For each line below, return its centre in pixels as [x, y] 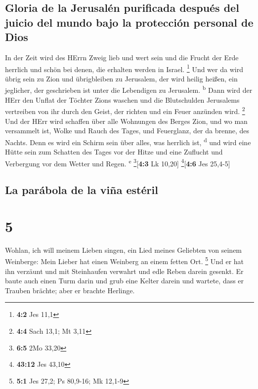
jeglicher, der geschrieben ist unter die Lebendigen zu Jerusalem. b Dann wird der [129, 89]
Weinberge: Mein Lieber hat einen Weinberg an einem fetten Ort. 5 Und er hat [125, 260]
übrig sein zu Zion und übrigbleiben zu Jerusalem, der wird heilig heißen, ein [121, 78]
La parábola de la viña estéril [82, 190]
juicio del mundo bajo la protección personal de [129, 22]
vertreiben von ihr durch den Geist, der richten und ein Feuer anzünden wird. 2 [125, 110]
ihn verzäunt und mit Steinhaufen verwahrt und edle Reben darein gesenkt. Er [124, 271]
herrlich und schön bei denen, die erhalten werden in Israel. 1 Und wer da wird [124, 68]
